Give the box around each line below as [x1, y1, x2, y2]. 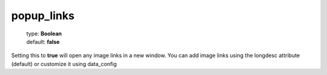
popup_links [11, 9, 75, 22]
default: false [26, 38, 60, 45]
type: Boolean [26, 30, 62, 37]
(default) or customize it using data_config [11, 60, 117, 67]
